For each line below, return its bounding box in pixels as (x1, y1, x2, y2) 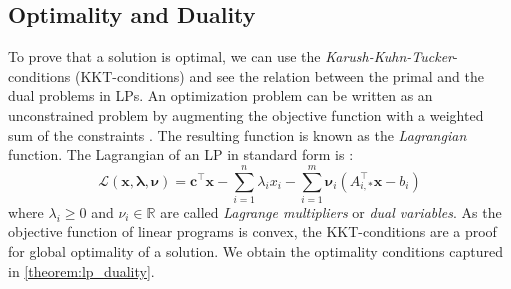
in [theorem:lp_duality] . (8, 260, 155, 281)
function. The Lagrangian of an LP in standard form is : (8, 144, 354, 165)
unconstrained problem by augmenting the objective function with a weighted (8, 104, 484, 125)
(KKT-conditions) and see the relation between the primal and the (74, 65, 484, 86)
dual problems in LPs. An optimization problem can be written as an (8, 85, 433, 106)
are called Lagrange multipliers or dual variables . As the (160, 201, 502, 222)
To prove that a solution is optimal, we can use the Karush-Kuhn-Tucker (8, 46, 454, 67)
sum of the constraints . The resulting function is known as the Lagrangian (8, 124, 467, 145)
